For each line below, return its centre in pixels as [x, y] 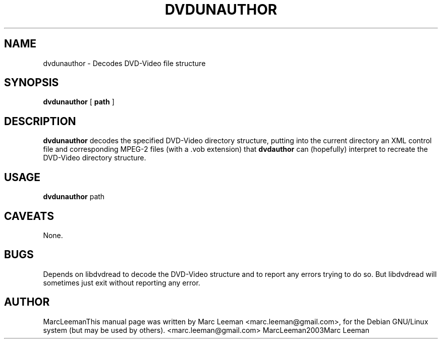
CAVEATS [29, 216]
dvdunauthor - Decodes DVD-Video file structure [124, 63]
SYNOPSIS [32, 83]
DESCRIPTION [40, 121]
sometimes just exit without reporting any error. [122, 282]
